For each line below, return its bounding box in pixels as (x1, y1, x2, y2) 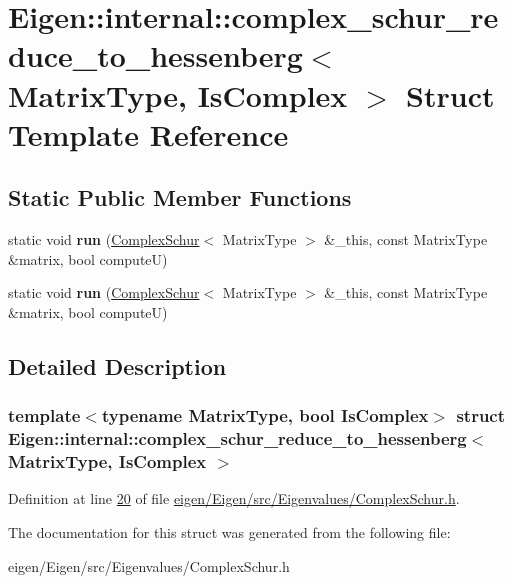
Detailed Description (8, 350, 227, 381)
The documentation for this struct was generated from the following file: (8, 521, 451, 542)
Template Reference (8, 113, 289, 154)
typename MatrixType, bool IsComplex (101, 403, 429, 428)
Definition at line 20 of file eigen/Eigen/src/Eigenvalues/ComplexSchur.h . (8, 488, 460, 509)
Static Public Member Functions (8, 182, 352, 213)
